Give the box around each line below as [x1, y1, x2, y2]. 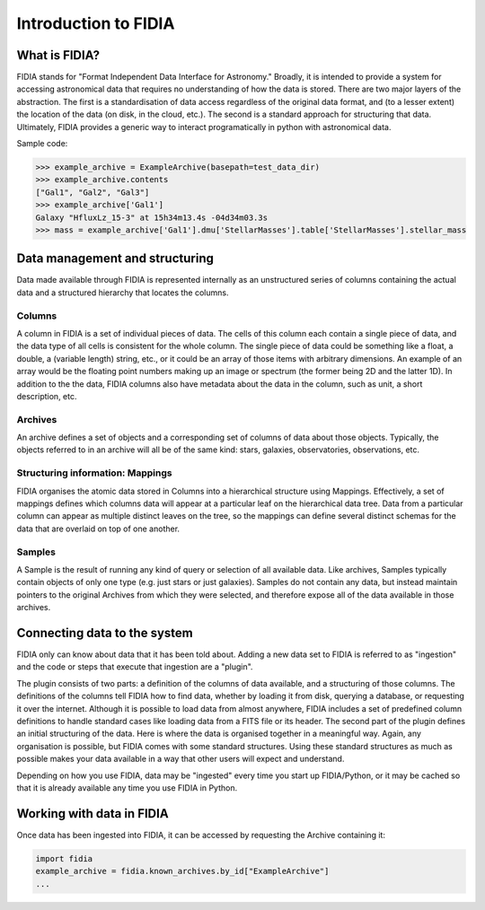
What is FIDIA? [16, 48, 101, 63]
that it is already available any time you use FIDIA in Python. [16, 782, 238, 793]
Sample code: [16, 138, 68, 149]
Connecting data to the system [16, 625, 193, 641]
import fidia [35, 853, 93, 863]
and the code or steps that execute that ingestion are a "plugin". [16, 661, 253, 672]
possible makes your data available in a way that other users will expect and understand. [16, 754, 345, 765]
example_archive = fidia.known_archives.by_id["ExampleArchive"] [35, 866, 330, 877]
